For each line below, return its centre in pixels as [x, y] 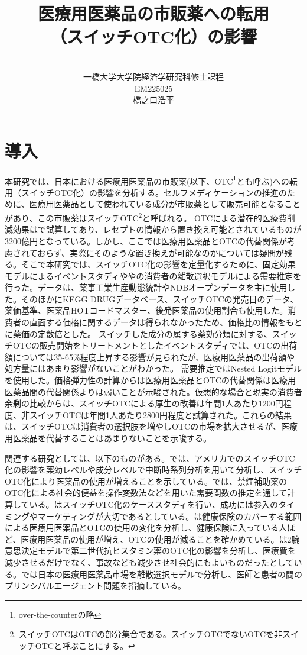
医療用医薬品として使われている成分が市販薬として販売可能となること [165, 204]
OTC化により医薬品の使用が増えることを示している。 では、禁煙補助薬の [146, 481]
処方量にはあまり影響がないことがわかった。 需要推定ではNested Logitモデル [153, 368]
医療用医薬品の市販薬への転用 [153, 13]
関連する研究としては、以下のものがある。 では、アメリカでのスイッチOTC [150, 458]
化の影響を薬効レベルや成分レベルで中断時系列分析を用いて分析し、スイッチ [153, 470]
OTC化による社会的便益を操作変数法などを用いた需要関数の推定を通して [146, 493]
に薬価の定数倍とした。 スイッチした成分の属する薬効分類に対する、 [138, 333]
